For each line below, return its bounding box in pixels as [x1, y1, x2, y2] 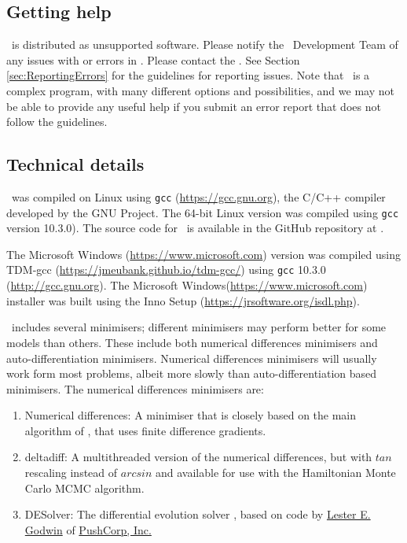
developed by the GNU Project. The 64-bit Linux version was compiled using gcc [6, 204, 399, 220]
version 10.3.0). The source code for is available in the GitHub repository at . [6, 220, 384, 236]
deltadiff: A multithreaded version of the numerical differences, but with [24, 449, 372, 465]
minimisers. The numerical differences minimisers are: [6, 380, 264, 397]
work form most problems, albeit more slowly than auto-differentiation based [6, 365, 377, 382]
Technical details [6, 152, 145, 176]
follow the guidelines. [6, 113, 108, 130]
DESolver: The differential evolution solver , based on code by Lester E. [24, 506, 371, 523]
